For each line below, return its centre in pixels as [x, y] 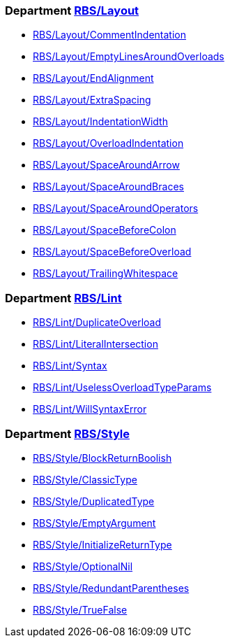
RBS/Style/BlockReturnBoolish [102, 458]
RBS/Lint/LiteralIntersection [95, 344]
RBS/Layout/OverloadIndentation [108, 143]
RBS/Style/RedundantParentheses [111, 588]
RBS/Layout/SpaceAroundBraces [108, 187]
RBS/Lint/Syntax [70, 366]
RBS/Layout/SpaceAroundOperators [116, 209]
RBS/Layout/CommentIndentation [110, 35]
